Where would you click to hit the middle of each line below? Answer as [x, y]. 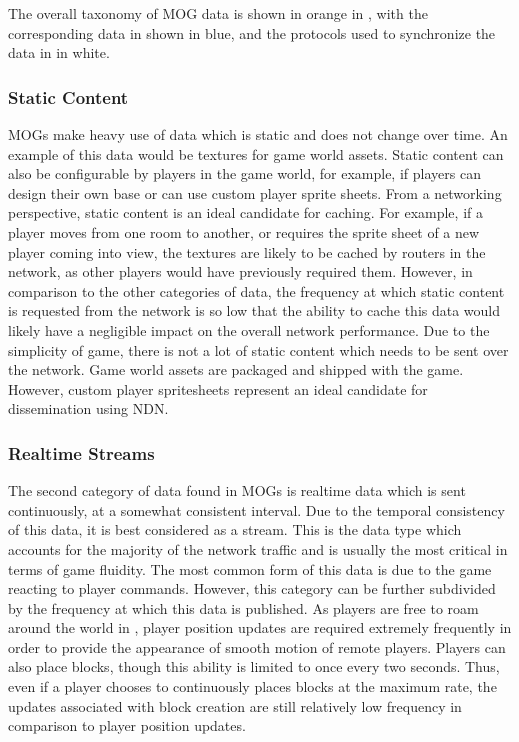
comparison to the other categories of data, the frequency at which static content [256, 290]
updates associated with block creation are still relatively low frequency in [235, 705]
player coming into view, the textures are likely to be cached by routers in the [247, 251]
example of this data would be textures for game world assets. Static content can [256, 153]
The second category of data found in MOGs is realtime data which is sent [237, 490]
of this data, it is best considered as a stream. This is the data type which [235, 529]
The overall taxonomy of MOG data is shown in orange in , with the [218, 13]
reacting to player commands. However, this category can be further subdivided [252, 588]
